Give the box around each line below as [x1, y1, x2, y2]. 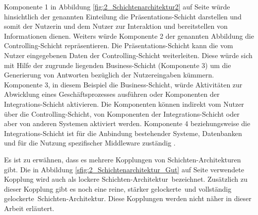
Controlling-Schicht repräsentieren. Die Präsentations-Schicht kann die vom [4, 40, 233, 51]
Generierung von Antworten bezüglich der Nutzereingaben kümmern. [4, 70, 214, 80]
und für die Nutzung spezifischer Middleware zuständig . [4, 138, 176, 148]
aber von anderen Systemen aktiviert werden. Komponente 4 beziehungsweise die [4, 118, 251, 129]
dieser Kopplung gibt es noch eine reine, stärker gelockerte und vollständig [4, 183, 232, 194]
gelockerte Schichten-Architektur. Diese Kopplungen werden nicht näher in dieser [4, 193, 252, 204]
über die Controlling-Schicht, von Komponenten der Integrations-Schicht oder [4, 108, 240, 119]
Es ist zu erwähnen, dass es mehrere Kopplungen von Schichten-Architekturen [4, 154, 241, 164]
